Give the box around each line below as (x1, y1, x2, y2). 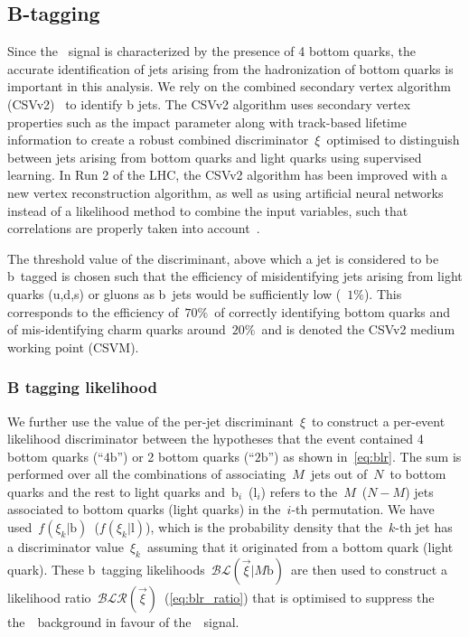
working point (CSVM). (7, 337, 139, 356)
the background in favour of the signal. (7, 612, 239, 631)
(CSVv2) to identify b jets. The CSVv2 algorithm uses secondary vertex (7, 94, 411, 113)
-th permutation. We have (291, 500, 435, 519)
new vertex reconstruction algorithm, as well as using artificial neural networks (7, 183, 444, 201)
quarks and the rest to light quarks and (7, 482, 226, 501)
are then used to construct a (291, 559, 447, 578)
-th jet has (395, 518, 453, 537)
